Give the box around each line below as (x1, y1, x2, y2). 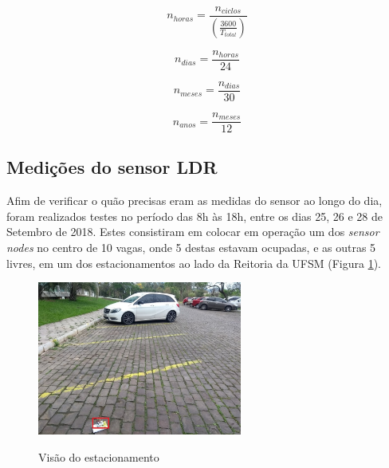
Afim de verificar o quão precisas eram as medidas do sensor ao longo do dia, (6, 192, 383, 209)
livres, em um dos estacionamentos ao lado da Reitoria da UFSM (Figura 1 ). (6, 254, 381, 271)
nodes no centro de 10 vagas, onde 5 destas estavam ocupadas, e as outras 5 (6, 239, 376, 256)
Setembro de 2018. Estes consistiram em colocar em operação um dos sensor (6, 223, 379, 240)
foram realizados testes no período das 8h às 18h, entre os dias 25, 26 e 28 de (6, 207, 383, 224)
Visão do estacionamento (38, 448, 159, 465)
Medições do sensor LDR (6, 155, 218, 179)
